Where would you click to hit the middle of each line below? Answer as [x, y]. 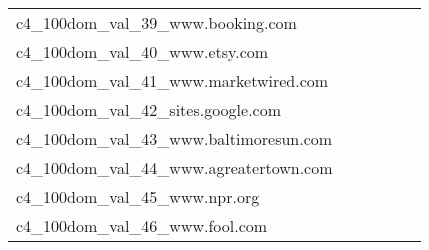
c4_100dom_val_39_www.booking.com [156, 22]
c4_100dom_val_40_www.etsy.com [142, 51]
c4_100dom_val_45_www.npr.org [138, 196]
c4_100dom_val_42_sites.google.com [149, 109]
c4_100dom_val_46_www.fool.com [142, 225]
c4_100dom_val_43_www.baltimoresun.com [174, 138]
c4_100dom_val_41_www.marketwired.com [172, 80]
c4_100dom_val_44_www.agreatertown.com [174, 167]
